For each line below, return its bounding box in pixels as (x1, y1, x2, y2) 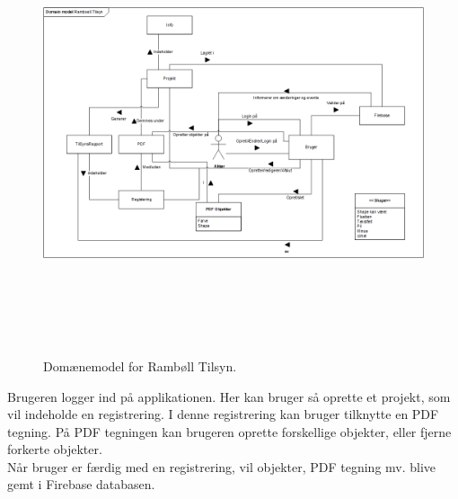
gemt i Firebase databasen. (7, 475, 155, 494)
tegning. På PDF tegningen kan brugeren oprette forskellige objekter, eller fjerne (7, 422, 452, 441)
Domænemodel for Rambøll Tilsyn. (43, 356, 237, 375)
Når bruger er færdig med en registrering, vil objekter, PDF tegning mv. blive (7, 457, 436, 476)
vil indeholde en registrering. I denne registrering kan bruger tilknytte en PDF (7, 405, 439, 423)
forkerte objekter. (7, 440, 102, 459)
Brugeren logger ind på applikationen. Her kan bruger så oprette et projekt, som (7, 387, 451, 405)
